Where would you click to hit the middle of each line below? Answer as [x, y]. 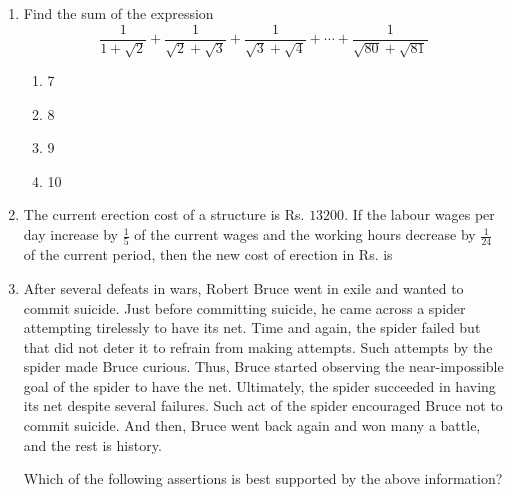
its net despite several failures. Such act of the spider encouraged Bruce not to [263, 405]
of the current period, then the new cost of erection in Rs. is [208, 254]
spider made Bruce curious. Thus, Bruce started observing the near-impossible [263, 366]
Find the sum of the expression [118, 13]
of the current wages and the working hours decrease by [305, 234]
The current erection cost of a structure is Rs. [164, 214]
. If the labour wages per [419, 214]
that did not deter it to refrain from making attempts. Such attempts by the [258, 346]
